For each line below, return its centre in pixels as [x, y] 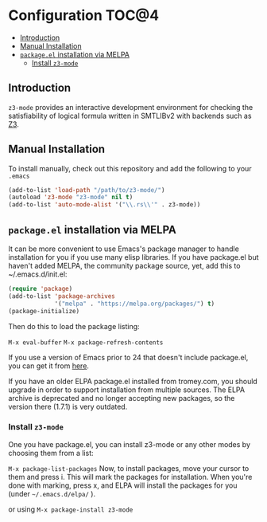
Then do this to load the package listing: [74, 326]
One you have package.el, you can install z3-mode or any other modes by [130, 444]
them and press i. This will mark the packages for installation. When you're [130, 477]
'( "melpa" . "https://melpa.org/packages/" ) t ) [135, 304]
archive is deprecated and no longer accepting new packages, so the [122, 398]
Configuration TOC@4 [84, 16]
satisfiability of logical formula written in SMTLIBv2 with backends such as [130, 116]
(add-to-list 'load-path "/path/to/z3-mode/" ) [87, 190]
